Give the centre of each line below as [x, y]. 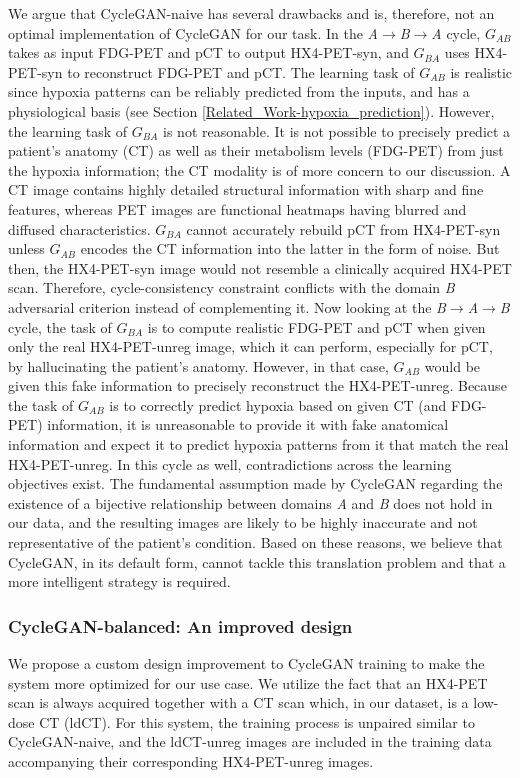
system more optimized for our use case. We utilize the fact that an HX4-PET [248, 682]
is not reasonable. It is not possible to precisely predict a [337, 130]
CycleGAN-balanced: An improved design [180, 625]
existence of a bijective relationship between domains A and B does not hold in [250, 502]
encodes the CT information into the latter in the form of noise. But [290, 248]
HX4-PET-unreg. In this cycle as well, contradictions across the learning [230, 463]
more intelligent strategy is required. [119, 581]
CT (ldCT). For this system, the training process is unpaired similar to [257, 721]
